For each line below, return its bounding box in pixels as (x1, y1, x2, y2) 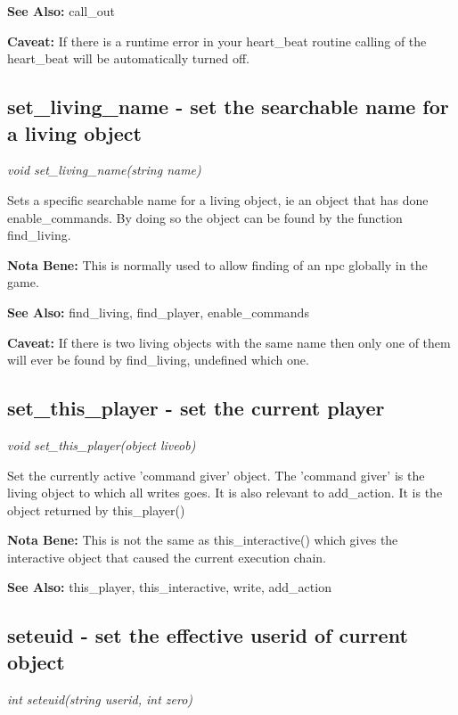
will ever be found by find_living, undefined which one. (7, 350, 309, 369)
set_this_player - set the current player (7, 394, 385, 422)
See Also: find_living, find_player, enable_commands (7, 302, 309, 321)
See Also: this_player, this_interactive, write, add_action (7, 578, 331, 596)
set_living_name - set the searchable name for (7, 93, 449, 120)
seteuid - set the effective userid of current (7, 621, 408, 649)
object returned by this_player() (7, 500, 185, 519)
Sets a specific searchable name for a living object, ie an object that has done (7, 190, 429, 209)
